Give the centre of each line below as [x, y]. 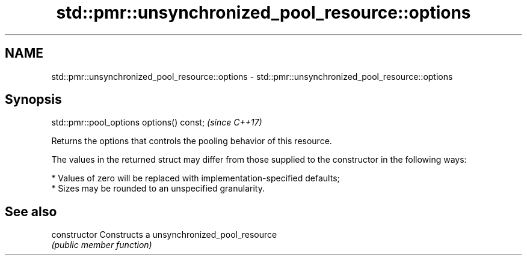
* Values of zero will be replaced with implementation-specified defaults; [196, 178]
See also [31, 211]
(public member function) [102, 245]
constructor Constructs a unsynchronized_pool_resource [164, 235]
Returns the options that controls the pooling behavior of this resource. [192, 141]
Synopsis [33, 100]
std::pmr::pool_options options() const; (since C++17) [157, 122]
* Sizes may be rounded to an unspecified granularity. [158, 189]
